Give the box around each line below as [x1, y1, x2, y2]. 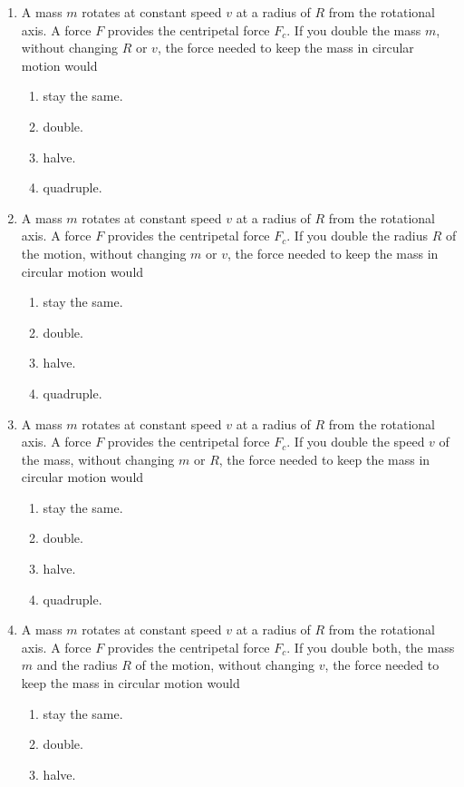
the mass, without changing [21, 449, 175, 468]
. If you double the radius [286, 226, 428, 245]
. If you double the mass [286, 20, 421, 39]
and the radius [36, 655, 118, 674]
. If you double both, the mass [286, 637, 455, 656]
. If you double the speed [286, 432, 425, 451]
